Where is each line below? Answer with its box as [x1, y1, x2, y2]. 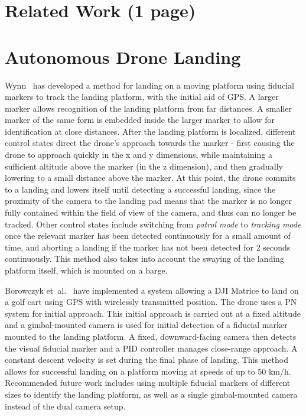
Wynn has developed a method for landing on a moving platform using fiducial [5, 79, 294, 91]
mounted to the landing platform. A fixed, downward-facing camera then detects [5, 330, 297, 342]
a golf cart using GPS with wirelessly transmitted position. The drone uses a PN [5, 295, 297, 308]
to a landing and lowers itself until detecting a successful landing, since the [5, 183, 276, 195]
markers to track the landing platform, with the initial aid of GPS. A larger [5, 90, 279, 103]
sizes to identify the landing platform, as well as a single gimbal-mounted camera [5, 388, 298, 400]
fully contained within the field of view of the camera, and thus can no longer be [5, 206, 297, 219]
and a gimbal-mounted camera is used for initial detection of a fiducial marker [5, 318, 288, 331]
